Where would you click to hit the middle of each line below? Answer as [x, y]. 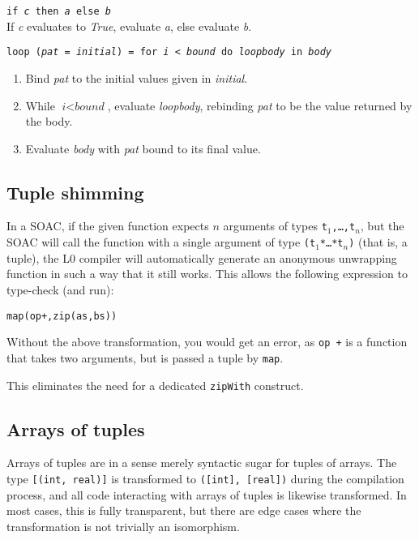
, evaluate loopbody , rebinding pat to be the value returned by [260, 105]
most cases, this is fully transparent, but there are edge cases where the [184, 510]
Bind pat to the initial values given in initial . [137, 77]
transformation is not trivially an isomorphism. [123, 526]
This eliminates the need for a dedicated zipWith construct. [155, 385]
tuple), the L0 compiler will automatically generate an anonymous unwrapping [202, 257]
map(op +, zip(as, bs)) [62, 316]
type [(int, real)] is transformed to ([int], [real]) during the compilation [205, 478]
